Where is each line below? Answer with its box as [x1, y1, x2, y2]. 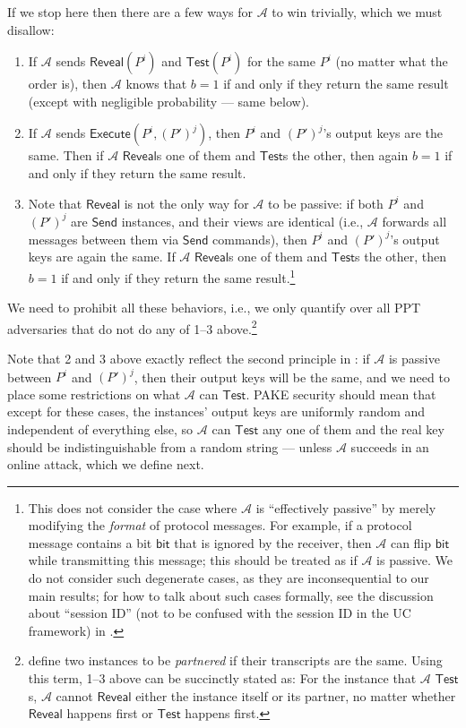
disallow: [7, 20, 55, 39]
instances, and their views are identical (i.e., [121, 211, 364, 230]
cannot [56, 686, 93, 705]
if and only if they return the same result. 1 [61, 265, 296, 287]
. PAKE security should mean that [246, 384, 436, 403]
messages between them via [28, 229, 179, 248]
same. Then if [28, 146, 104, 165]
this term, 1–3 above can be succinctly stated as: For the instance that [28, 669, 417, 688]
